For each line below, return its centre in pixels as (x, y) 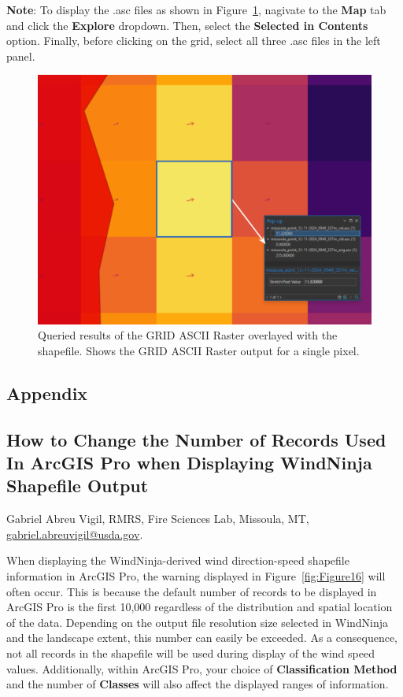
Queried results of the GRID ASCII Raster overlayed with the (188, 335)
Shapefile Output (78, 486)
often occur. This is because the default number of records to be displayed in (192, 591)
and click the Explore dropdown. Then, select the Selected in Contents (187, 25)
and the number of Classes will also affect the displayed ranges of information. (198, 684)
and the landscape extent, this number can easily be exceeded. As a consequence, (202, 638)
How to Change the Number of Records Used (196, 439)
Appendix (47, 393)
